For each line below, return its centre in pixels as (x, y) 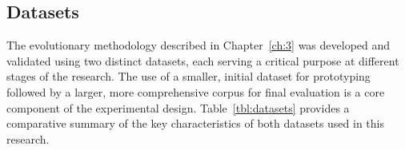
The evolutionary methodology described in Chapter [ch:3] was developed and (198, 45)
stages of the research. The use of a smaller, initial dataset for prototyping (188, 76)
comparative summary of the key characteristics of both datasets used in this (195, 123)
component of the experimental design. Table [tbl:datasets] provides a (178, 107)
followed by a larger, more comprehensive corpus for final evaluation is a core (196, 91)
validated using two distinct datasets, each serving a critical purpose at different (203, 60)
